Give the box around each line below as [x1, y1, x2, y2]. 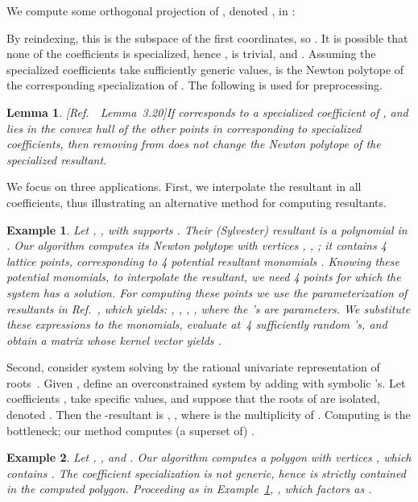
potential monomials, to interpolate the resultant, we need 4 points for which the [6, 268, 401, 285]
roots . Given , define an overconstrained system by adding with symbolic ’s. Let [6, 374, 406, 391]
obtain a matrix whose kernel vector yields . [6, 331, 221, 348]
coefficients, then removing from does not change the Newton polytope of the [6, 135, 381, 152]
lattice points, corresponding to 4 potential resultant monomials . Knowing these [6, 252, 399, 269]
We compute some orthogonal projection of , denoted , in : [6, 2, 296, 19]
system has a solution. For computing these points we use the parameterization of [6, 284, 408, 301]
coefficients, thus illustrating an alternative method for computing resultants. [6, 193, 387, 210]
